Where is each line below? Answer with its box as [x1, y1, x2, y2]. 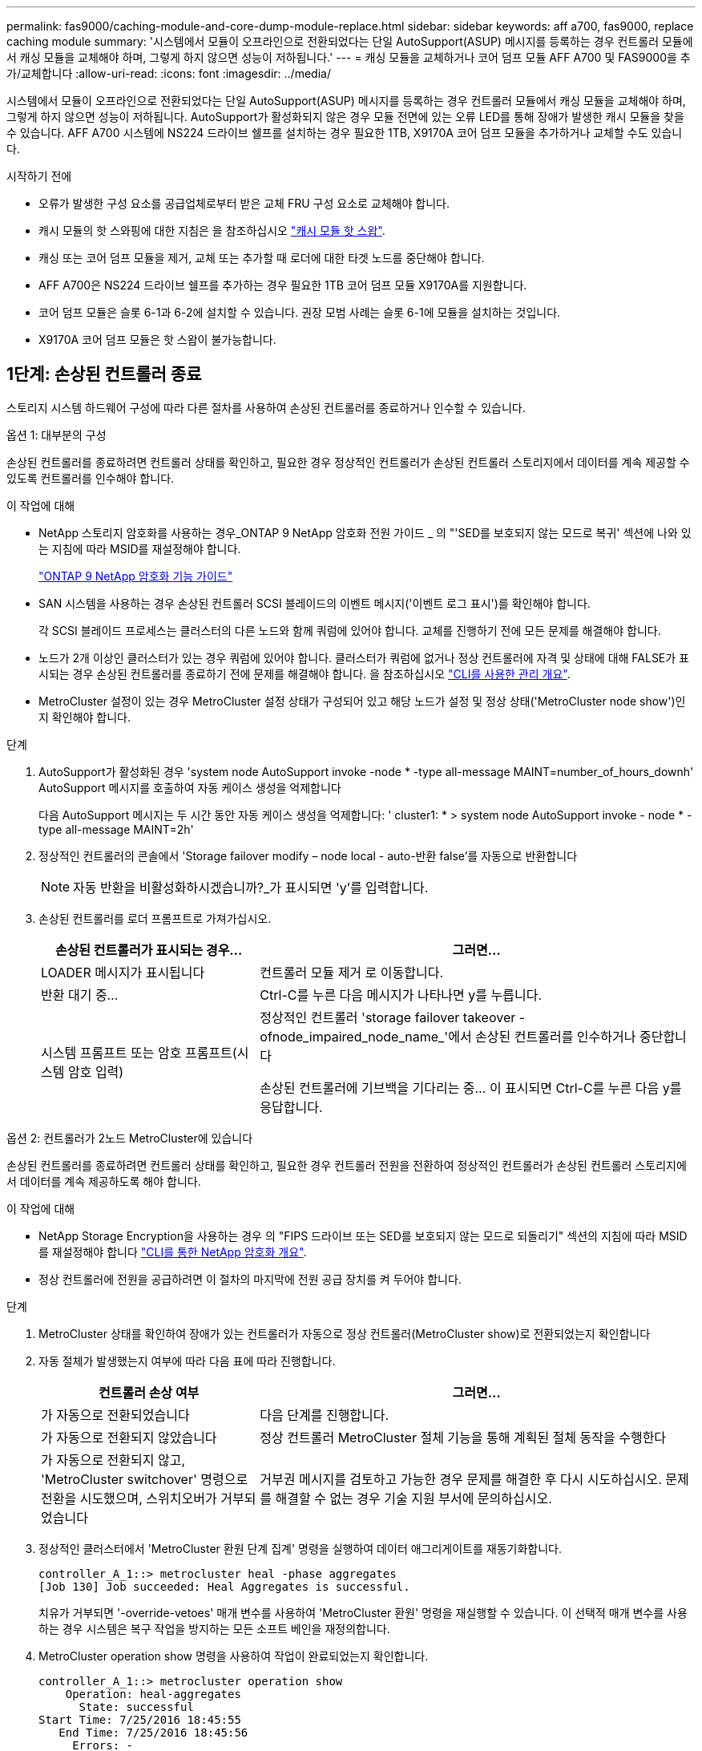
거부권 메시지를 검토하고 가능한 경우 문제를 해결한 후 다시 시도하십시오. [260, 1470, 662, 1487]
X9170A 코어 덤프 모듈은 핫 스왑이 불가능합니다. [38, 333, 276, 346]
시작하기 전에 [6, 169, 72, 183]
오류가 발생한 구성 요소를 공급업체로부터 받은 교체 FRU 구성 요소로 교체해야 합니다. [38, 196, 450, 210]
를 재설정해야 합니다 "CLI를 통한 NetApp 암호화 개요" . [38, 1244, 307, 1259]
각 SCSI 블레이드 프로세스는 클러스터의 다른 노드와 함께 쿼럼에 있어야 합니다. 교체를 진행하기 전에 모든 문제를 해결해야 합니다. [38, 623, 661, 637]
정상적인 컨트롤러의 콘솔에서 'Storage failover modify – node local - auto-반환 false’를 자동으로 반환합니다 [38, 848, 578, 863]
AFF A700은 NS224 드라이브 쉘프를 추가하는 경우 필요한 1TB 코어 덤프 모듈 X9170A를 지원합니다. [38, 278, 527, 292]
